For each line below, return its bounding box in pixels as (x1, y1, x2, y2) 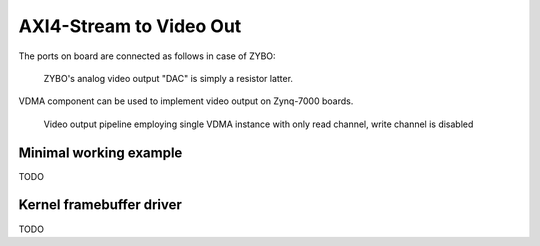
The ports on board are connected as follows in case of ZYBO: (18, 50, 276, 62)
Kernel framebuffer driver (18, 196, 182, 214)
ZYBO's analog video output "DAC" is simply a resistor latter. (43, 72, 294, 84)
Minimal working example (18, 144, 183, 161)
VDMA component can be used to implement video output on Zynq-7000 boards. (18, 95, 354, 107)
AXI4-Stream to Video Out (18, 15, 242, 37)
